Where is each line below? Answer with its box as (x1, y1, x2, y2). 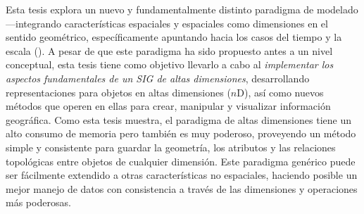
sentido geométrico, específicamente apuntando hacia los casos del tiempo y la (6, 30, 342, 44)
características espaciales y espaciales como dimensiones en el (64, 15, 328, 30)
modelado (316, 2, 358, 16)
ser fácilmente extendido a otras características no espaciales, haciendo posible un (6, 168, 358, 182)
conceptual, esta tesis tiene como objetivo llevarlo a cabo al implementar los (6, 57, 334, 72)
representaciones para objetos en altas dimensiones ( (6, 84, 231, 99)
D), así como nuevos (237, 84, 324, 99)
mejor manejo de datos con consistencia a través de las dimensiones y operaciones (6, 181, 358, 196)
